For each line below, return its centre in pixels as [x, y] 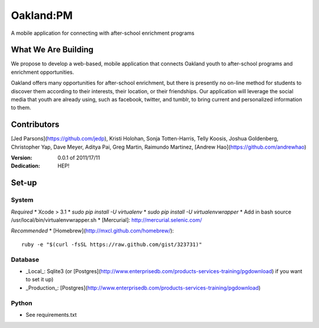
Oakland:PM [42, 15]
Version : [22, 158]
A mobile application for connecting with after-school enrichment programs [103, 33]
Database [25, 260]
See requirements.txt [51, 314]
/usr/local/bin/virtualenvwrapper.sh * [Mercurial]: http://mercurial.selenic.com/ [106, 220]
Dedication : [26, 166]
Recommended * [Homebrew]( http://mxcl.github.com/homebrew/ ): [92, 231]
